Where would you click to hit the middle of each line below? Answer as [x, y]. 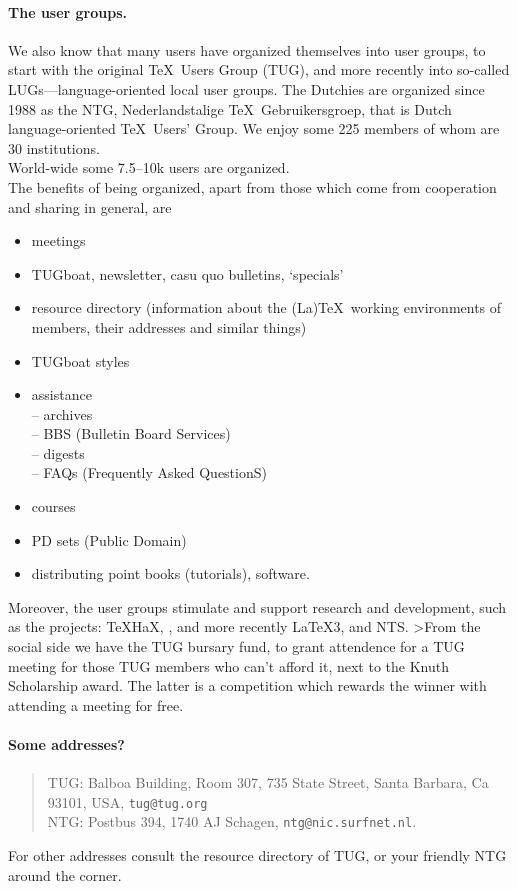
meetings [58, 240]
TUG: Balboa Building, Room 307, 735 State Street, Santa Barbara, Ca [268, 782]
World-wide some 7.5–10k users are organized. [149, 167]
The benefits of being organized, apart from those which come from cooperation [252, 186]
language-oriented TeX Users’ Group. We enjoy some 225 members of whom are [254, 128]
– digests [58, 452]
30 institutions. [54, 147]
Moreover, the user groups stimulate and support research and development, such [257, 606]
